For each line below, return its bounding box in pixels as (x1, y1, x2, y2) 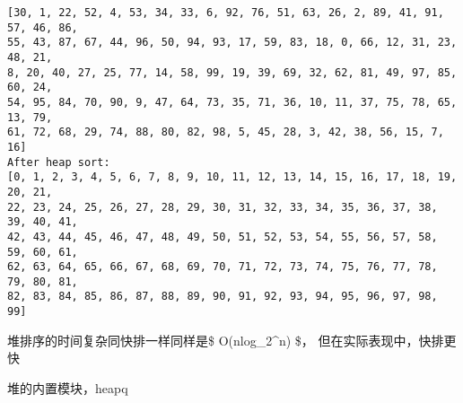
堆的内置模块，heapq (7, 378, 128, 397)
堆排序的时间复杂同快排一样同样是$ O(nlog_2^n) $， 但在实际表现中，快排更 (7, 330, 457, 349)
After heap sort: (7, 155, 110, 169)
